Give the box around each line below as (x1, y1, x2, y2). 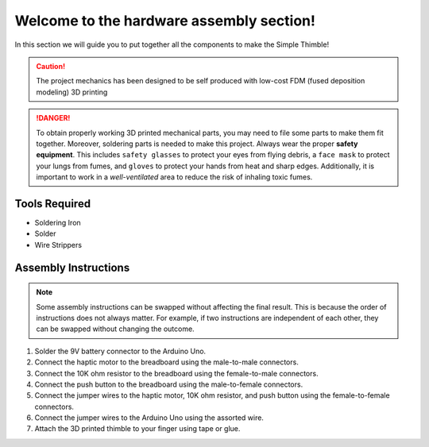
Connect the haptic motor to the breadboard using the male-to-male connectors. (34, 357, 300, 367)
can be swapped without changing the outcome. (36, 324, 195, 333)
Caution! (36, 61, 66, 71)
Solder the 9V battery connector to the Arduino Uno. (34, 346, 207, 356)
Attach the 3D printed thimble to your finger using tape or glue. (34, 424, 241, 434)
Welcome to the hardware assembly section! (14, 12, 315, 29)
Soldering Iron (34, 218, 81, 227)
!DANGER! (36, 114, 71, 123)
